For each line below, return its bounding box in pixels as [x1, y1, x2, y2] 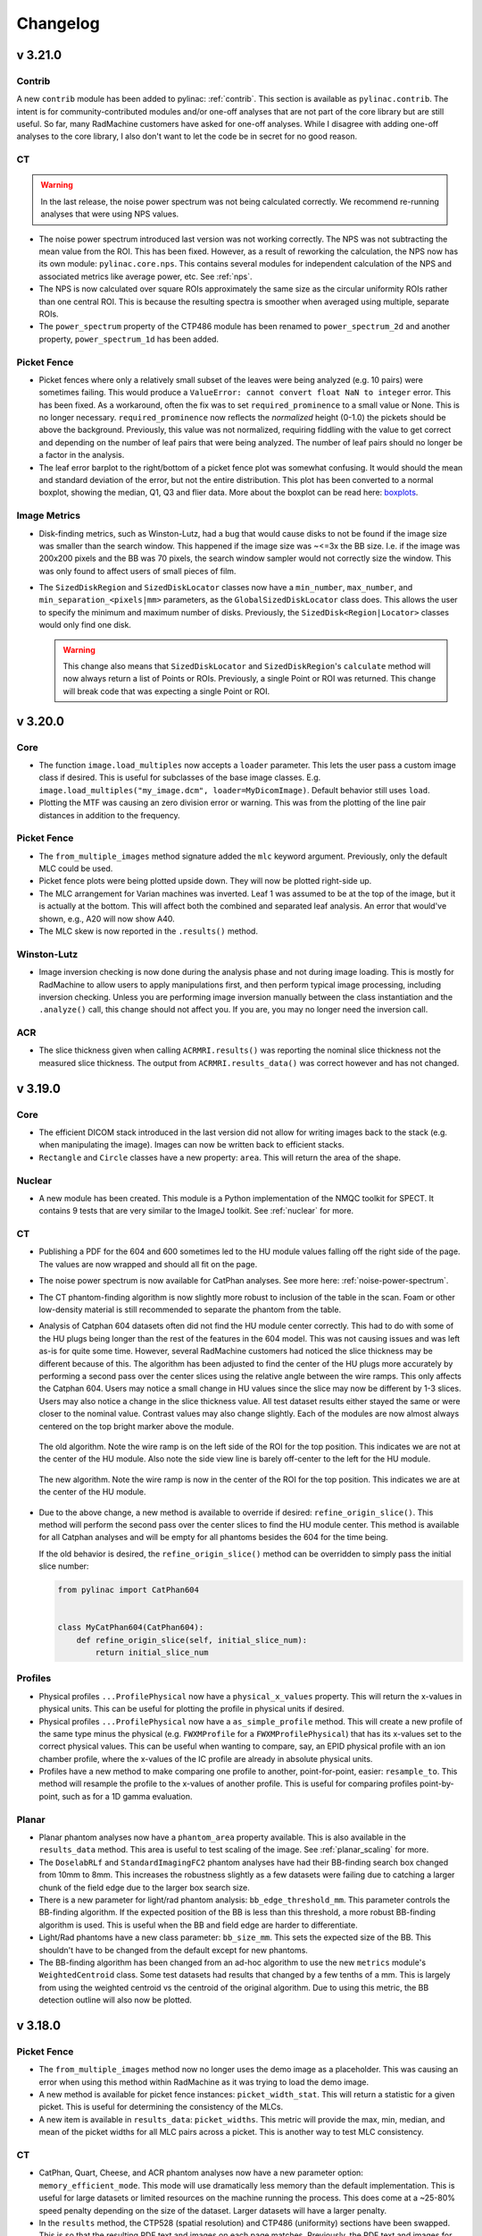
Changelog [16, 13, 100, 33]
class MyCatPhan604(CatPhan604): [57, 1622, 204, 1632]
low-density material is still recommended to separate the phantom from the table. [38, 1304, 342, 1315]
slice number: [38, 1561, 89, 1571]
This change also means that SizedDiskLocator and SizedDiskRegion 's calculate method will [62, 661, 431, 672]
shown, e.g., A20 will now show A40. [38, 913, 176, 924]
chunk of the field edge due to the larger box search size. [38, 1882, 250, 1893]
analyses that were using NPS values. [40, 208, 179, 219]
